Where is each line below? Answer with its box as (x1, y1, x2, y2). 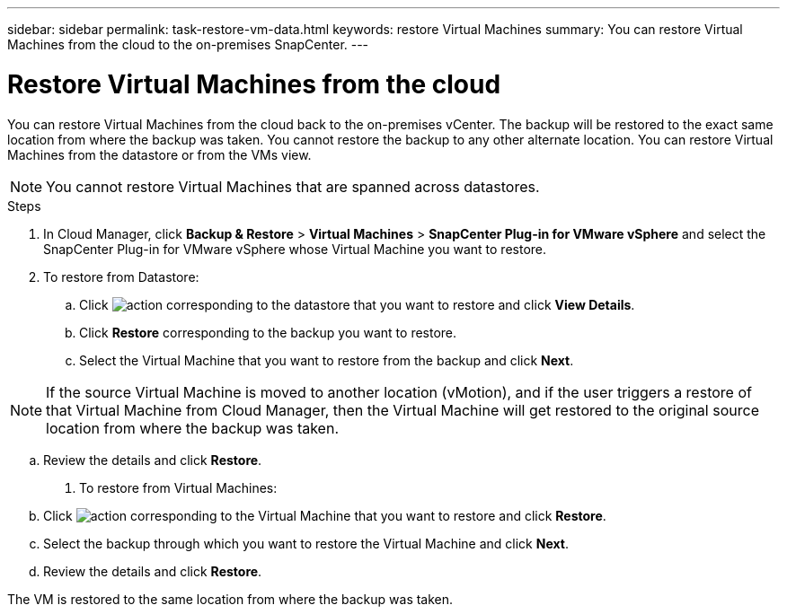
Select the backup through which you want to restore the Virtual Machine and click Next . (43, 535, 569, 551)
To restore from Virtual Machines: (79, 479, 278, 496)
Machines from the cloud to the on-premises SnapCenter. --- (7, 37, 369, 52)
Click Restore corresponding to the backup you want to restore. (79, 324, 457, 340)
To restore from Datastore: (43, 268, 199, 285)
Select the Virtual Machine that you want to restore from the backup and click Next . (79, 352, 574, 368)
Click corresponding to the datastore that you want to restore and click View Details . (79, 296, 635, 312)
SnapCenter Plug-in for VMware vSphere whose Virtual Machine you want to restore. (43, 241, 547, 257)
